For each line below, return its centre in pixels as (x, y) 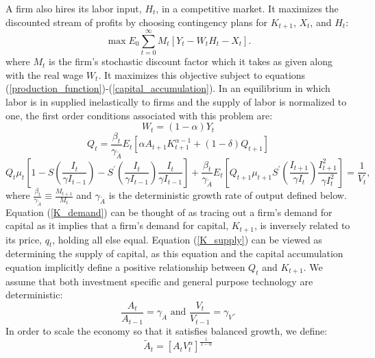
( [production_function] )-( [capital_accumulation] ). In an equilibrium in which (168, 88)
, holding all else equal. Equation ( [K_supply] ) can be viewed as (187, 239)
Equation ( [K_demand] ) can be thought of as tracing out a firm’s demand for (169, 212)
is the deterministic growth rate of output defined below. (228, 195)
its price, (24, 239)
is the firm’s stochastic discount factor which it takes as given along (191, 61)
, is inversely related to (302, 225)
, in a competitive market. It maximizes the (247, 8)
